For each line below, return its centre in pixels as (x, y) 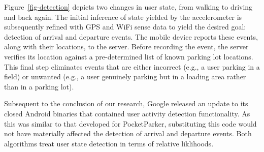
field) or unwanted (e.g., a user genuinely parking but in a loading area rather (125, 77)
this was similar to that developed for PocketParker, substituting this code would (130, 123)
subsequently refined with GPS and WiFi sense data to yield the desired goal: (125, 27)
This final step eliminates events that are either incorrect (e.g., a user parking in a (132, 66)
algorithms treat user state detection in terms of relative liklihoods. (109, 143)
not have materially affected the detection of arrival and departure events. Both (128, 133)
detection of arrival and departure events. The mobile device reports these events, (131, 36)
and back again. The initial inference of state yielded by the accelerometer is (123, 17)
